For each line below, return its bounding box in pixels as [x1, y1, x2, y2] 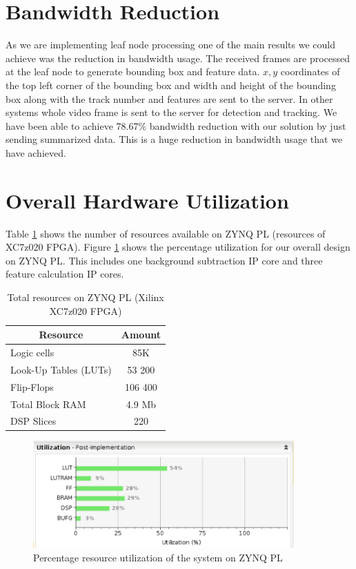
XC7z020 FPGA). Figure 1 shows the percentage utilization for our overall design [6, 240, 350, 254]
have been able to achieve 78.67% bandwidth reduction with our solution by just [6, 118, 346, 133]
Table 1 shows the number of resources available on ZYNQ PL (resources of [6, 226, 326, 240]
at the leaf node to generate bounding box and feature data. [6, 64, 260, 79]
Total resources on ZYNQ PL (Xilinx [7, 289, 164, 304]
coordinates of [280, 64, 340, 79]
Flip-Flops [10, 379, 54, 394]
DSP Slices [10, 414, 57, 428]
